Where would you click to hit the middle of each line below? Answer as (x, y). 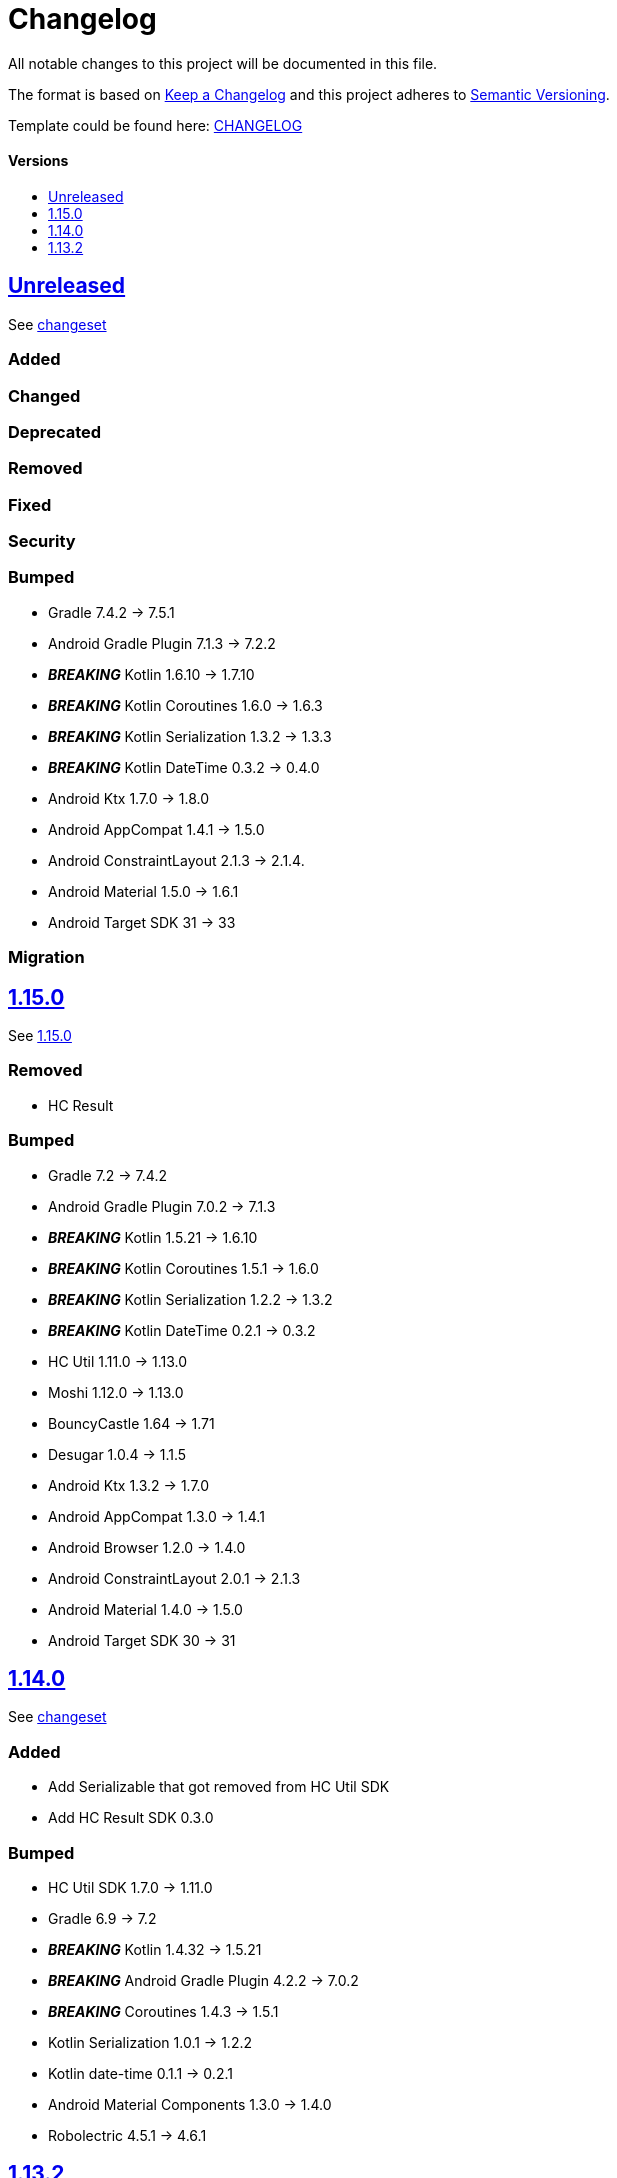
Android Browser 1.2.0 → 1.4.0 (147, 1547)
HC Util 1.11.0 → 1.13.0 (117, 1361)
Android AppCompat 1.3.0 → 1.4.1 (156, 1516)
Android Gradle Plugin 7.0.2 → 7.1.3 (162, 1206)
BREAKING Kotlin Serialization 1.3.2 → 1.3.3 (190, 736)
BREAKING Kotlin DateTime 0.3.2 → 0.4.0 (184, 767)
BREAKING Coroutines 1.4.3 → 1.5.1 (163, 2011)
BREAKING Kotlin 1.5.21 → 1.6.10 (153, 1237)
